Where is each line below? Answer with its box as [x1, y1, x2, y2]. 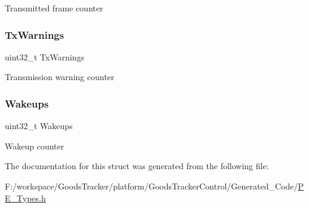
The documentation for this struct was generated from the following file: [5, 160, 269, 172]
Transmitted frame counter [5, 2, 103, 14]
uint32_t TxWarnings [5, 50, 85, 63]
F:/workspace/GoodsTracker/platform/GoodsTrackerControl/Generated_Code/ [5, 180, 298, 192]
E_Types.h [5, 191, 46, 204]
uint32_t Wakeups [5, 120, 73, 132]
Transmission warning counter [5, 71, 115, 83]
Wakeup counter [5, 139, 64, 152]
